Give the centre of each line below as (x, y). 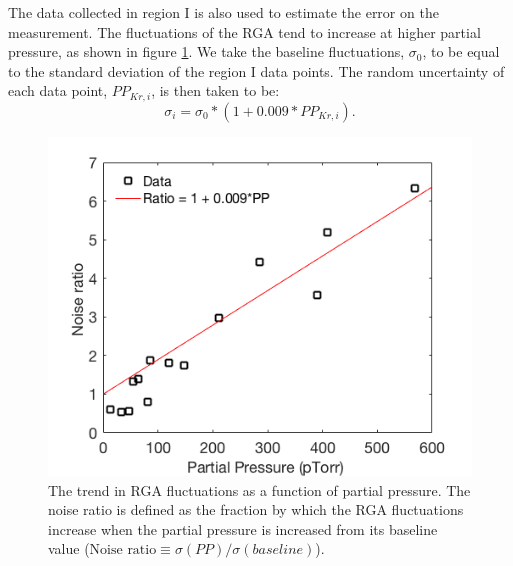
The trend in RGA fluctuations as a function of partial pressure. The (259, 489)
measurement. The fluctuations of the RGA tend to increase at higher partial (244, 31)
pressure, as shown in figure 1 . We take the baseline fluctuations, (206, 51)
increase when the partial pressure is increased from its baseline (243, 528)
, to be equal (461, 51)
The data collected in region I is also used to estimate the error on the (223, 12)
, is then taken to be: (215, 90)
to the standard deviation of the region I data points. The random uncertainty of (256, 70)
